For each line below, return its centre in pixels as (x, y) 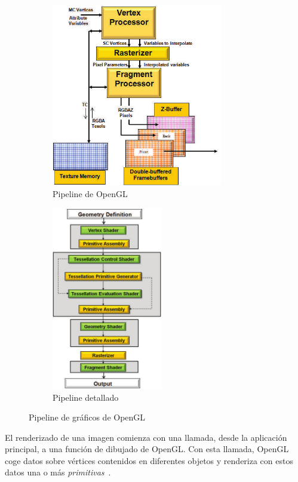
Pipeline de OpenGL (90, 193)
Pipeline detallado (86, 397)
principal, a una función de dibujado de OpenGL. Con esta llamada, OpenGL (147, 449)
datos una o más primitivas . (58, 472)
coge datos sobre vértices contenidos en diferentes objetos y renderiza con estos (149, 460)
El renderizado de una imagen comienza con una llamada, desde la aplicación (146, 437)
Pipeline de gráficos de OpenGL (87, 417)
